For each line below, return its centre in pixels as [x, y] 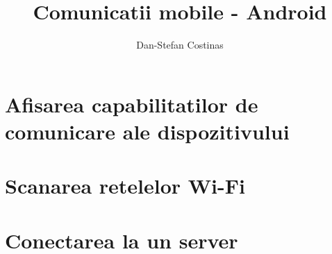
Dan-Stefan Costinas [180, 45]
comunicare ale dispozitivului [147, 131]
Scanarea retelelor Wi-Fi [125, 186]
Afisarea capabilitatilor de [132, 104]
